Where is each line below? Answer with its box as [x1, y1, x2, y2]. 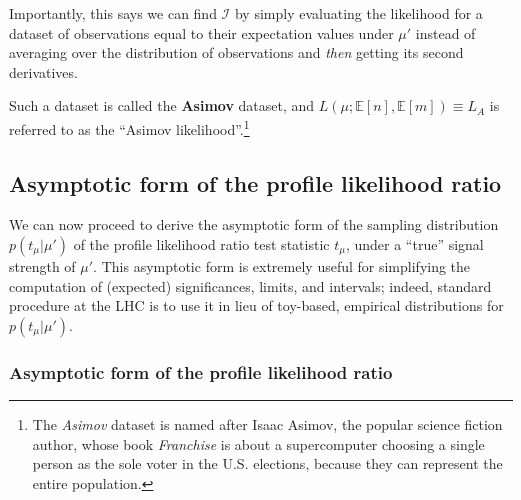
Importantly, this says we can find [9, 3, 217, 23]
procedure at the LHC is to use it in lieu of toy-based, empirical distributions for [9, 295, 504, 316]
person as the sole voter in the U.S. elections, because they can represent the [32, 453, 503, 474]
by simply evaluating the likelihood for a [234, 3, 483, 23]
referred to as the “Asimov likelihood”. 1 [9, 115, 250, 139]
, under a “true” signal [345, 234, 484, 255]
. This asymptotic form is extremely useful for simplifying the [93, 256, 471, 277]
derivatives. [9, 61, 78, 82]
